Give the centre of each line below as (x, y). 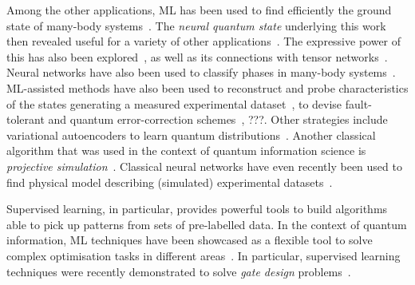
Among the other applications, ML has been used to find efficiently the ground (199, 10)
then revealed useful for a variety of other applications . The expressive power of (204, 41)
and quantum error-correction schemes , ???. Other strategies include (218, 119)
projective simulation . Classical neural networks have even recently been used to (204, 166)
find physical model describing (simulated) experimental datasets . (170, 182)
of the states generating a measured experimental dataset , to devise (174, 103)
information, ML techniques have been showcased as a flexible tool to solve (190, 240)
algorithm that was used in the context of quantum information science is (186, 150)
